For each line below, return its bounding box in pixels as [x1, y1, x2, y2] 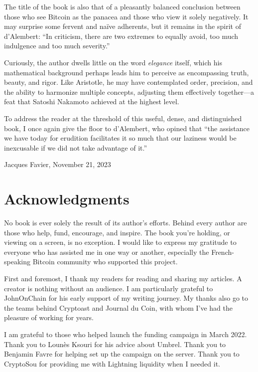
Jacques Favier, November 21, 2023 [4, 159, 111, 170]
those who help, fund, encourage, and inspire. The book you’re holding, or [4, 227, 230, 237]
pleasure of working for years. [4, 312, 94, 323]
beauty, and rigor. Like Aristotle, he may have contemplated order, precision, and [4, 77, 253, 87]
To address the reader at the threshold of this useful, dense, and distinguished [4, 113, 242, 123]
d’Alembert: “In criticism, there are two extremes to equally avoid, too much [4, 30, 239, 41]
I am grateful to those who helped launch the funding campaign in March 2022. [4, 329, 247, 339]
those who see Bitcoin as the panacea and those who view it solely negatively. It [4, 11, 249, 21]
